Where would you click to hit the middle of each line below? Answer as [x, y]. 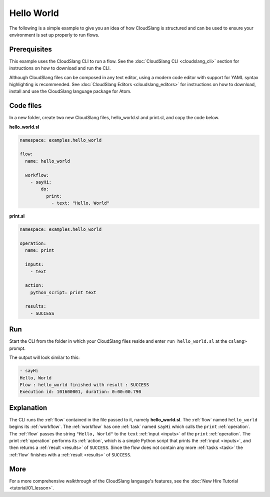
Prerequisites [30, 49]
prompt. [17, 348]
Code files [25, 106]
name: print [40, 251]
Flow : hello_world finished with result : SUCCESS [84, 385]
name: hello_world [47, 161]
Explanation [28, 408]
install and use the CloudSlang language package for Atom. [70, 91]
